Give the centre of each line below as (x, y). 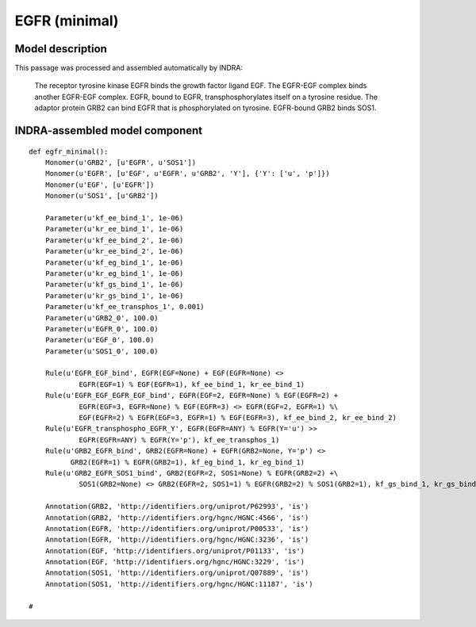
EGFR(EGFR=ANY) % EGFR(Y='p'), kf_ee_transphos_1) (179, 440)
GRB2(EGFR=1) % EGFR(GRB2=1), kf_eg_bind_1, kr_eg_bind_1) (188, 462)
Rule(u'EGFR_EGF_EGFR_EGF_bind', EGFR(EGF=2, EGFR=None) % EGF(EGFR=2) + (192, 396)
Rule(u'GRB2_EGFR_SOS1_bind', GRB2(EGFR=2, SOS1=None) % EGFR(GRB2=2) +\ (192, 473)
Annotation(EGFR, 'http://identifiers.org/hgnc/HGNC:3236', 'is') (177, 540)
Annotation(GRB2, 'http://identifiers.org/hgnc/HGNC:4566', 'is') (177, 518)
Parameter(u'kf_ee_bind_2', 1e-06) (114, 240)
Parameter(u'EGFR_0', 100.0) (102, 329)
